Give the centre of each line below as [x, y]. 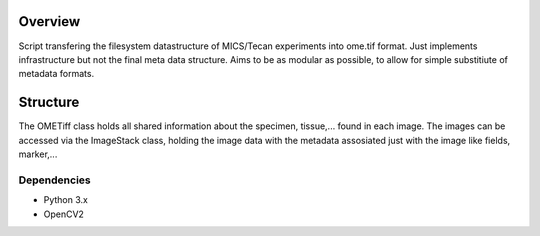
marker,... [38, 154]
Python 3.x [66, 200]
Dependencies [55, 180]
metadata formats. [56, 74]
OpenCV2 [64, 214]
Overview [49, 21]
